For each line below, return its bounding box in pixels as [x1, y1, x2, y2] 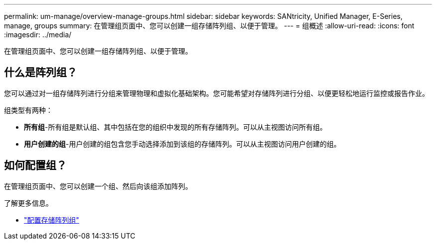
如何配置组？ [4, 159, 67, 172]
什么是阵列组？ [4, 66, 77, 79]
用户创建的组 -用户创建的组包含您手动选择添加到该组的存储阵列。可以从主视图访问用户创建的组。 [24, 139, 341, 148]
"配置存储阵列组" [24, 215, 80, 224]
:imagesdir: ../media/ [4, 30, 72, 39]
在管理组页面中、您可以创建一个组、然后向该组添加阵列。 [4, 181, 192, 190]
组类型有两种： [4, 105, 53, 114]
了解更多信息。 [4, 198, 53, 207]
